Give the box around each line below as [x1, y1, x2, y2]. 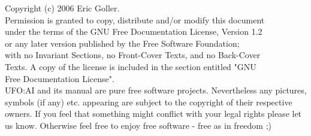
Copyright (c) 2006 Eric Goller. [5, 2, 120, 14]
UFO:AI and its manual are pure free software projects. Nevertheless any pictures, [5, 84, 307, 96]
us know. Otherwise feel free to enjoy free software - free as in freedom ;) [5, 119, 271, 131]
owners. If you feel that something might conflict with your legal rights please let [5, 107, 302, 120]
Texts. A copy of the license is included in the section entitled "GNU [5, 60, 256, 72]
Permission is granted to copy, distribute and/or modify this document [5, 13, 265, 26]
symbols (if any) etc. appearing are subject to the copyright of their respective [5, 95, 292, 108]
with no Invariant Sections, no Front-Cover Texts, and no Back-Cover [5, 49, 261, 61]
